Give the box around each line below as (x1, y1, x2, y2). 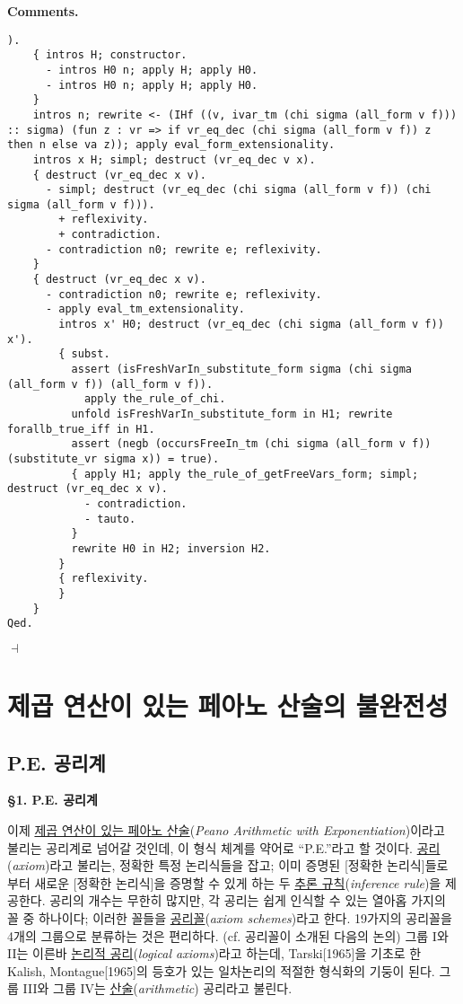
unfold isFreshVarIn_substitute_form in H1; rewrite (71, 408, 393, 420)
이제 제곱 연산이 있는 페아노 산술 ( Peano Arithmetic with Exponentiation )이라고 (7, 821, 445, 840)
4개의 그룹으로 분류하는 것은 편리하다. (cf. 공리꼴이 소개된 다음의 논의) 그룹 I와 (7, 926, 449, 945)
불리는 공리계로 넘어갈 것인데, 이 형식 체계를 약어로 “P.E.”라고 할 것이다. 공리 (7, 838, 441, 857)
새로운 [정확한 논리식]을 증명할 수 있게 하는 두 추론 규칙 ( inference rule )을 (34, 873, 441, 892)
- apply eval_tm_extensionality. (45, 303, 245, 316)
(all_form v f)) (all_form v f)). (7, 377, 214, 391)
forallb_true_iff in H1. (7, 422, 155, 436)
